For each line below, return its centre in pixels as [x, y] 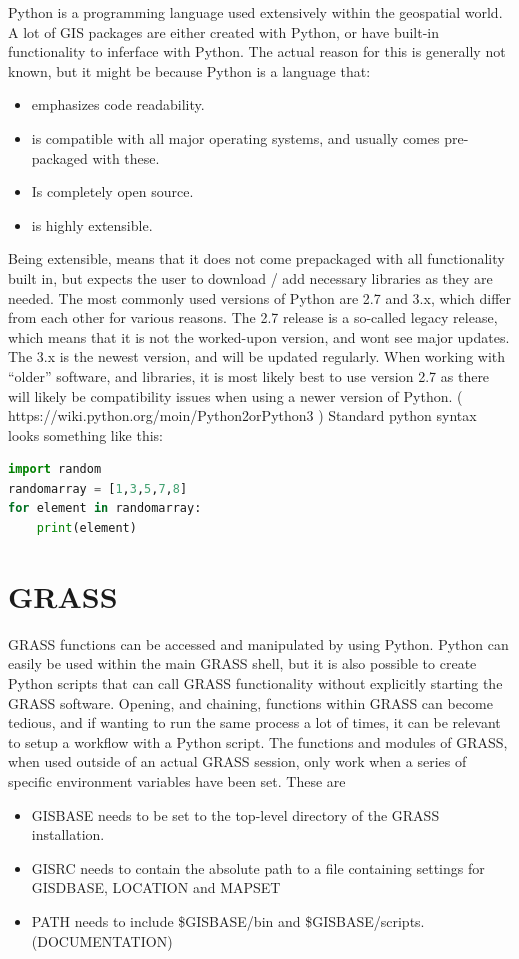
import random [55, 469]
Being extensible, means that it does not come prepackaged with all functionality [256, 258]
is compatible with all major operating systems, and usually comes [235, 137]
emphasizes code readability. [118, 104]
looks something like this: [86, 434]
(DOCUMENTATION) [102, 940]
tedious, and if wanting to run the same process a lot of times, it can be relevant [254, 722]
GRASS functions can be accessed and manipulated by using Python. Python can [258, 643]
